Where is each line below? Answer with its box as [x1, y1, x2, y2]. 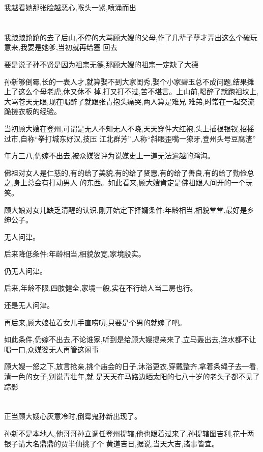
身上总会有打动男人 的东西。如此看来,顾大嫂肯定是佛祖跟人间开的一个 [13, 177, 246, 188]
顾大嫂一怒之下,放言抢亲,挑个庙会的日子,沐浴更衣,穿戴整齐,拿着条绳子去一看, [4, 361, 258, 372]
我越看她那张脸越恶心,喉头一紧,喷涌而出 [4, 2, 136, 12]
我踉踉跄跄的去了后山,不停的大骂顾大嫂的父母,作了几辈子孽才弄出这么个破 [4, 32, 250, 42]
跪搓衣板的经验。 [4, 106, 61, 117]
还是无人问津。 [4, 300, 54, 310]
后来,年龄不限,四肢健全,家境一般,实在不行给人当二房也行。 [4, 282, 197, 293]
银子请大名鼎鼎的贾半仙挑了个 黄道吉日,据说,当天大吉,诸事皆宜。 [4, 438, 219, 448]
